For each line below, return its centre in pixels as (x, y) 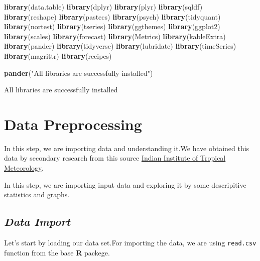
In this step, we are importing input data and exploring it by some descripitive (125, 184)
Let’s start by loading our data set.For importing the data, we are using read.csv (130, 243)
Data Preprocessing (73, 124)
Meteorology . (24, 168)
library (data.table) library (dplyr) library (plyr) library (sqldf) (103, 7)
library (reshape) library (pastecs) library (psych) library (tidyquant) (112, 16)
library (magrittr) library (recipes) (58, 55)
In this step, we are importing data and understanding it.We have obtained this (127, 148)
